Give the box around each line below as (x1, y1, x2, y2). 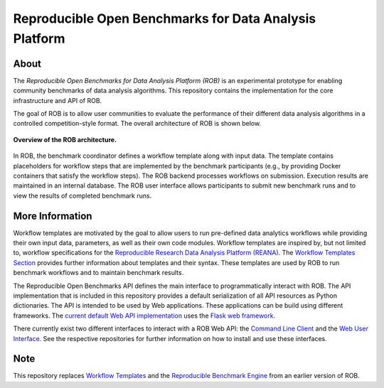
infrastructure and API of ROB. (13, 96, 102, 104)
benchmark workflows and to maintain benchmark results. (13, 269, 184, 277)
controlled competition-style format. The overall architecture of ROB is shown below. (13, 119, 262, 128)
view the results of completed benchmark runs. (13, 191, 152, 200)
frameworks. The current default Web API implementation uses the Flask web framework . (13, 311, 276, 320)
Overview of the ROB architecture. (13, 135, 117, 144)
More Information (13, 210, 92, 222)
